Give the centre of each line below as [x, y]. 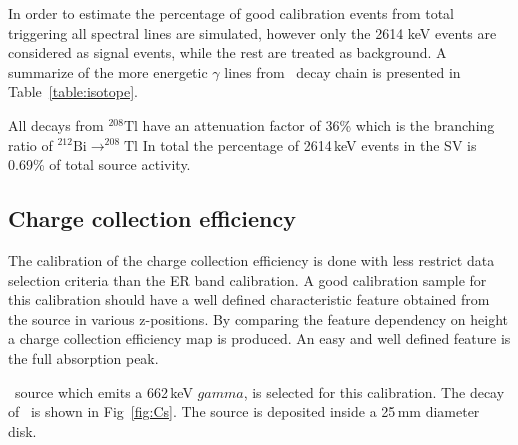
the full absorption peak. [83, 357]
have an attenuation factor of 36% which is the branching [318, 124]
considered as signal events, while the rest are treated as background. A [227, 52]
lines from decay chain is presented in [342, 71]
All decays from [56, 124]
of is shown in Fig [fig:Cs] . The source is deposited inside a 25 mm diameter [244, 411]
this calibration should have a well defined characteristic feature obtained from [249, 299]
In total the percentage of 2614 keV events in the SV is [309, 144]
